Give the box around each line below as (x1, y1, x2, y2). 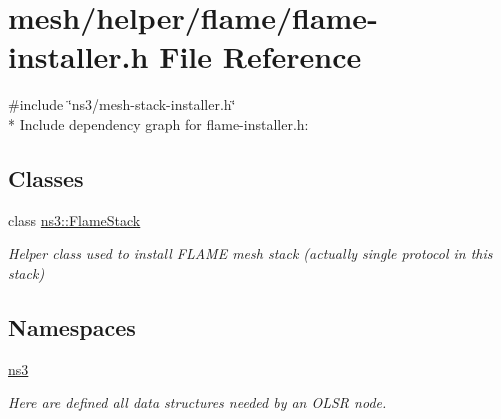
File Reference (159, 36, 362, 77)
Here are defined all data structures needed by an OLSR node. (8, 392, 387, 413)
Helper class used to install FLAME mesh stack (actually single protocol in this (8, 243, 493, 264)
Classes (8, 162, 84, 193)
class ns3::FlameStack (8, 209, 141, 230)
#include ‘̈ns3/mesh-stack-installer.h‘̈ (8, 94, 236, 115)
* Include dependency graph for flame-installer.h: (8, 113, 309, 134)
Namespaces (8, 311, 136, 342)
